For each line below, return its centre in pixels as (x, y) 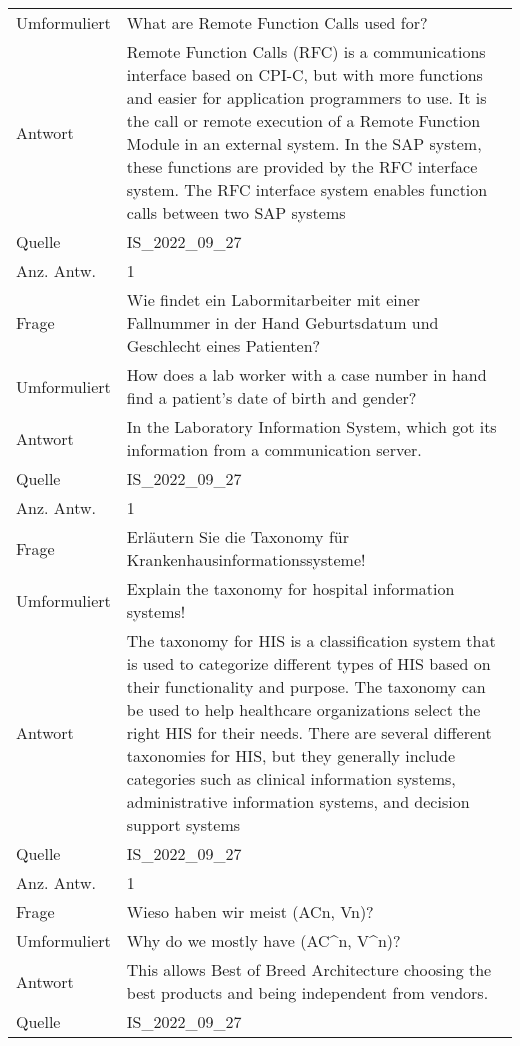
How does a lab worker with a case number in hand (306, 374)
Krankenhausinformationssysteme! (246, 559)
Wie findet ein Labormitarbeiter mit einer (273, 299)
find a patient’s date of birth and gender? (271, 397)
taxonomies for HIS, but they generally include (290, 755)
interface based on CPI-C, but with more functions (304, 74)
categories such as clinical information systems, (291, 778)
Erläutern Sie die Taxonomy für (237, 536)
